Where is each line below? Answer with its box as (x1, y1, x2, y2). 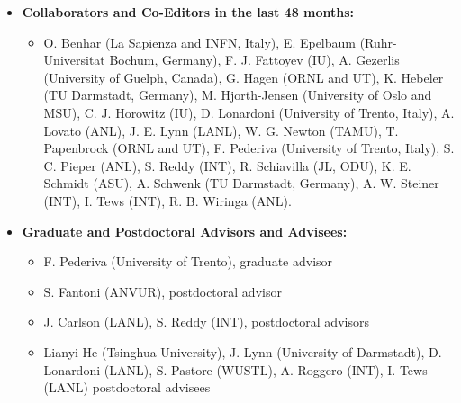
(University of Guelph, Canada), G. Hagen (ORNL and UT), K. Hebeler (43, 67, 444, 86)
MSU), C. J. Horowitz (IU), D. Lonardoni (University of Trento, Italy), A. (43, 103, 455, 121)
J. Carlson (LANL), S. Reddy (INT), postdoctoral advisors (43, 312, 369, 331)
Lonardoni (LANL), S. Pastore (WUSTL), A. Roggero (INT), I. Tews (43, 360, 428, 379)
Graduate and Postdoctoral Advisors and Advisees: (22, 221, 348, 240)
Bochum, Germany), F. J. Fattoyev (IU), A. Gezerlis (109, 50, 400, 69)
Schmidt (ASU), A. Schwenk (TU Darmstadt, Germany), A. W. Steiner (43, 174, 439, 193)
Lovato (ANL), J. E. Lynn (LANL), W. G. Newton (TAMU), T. (43, 121, 399, 139)
